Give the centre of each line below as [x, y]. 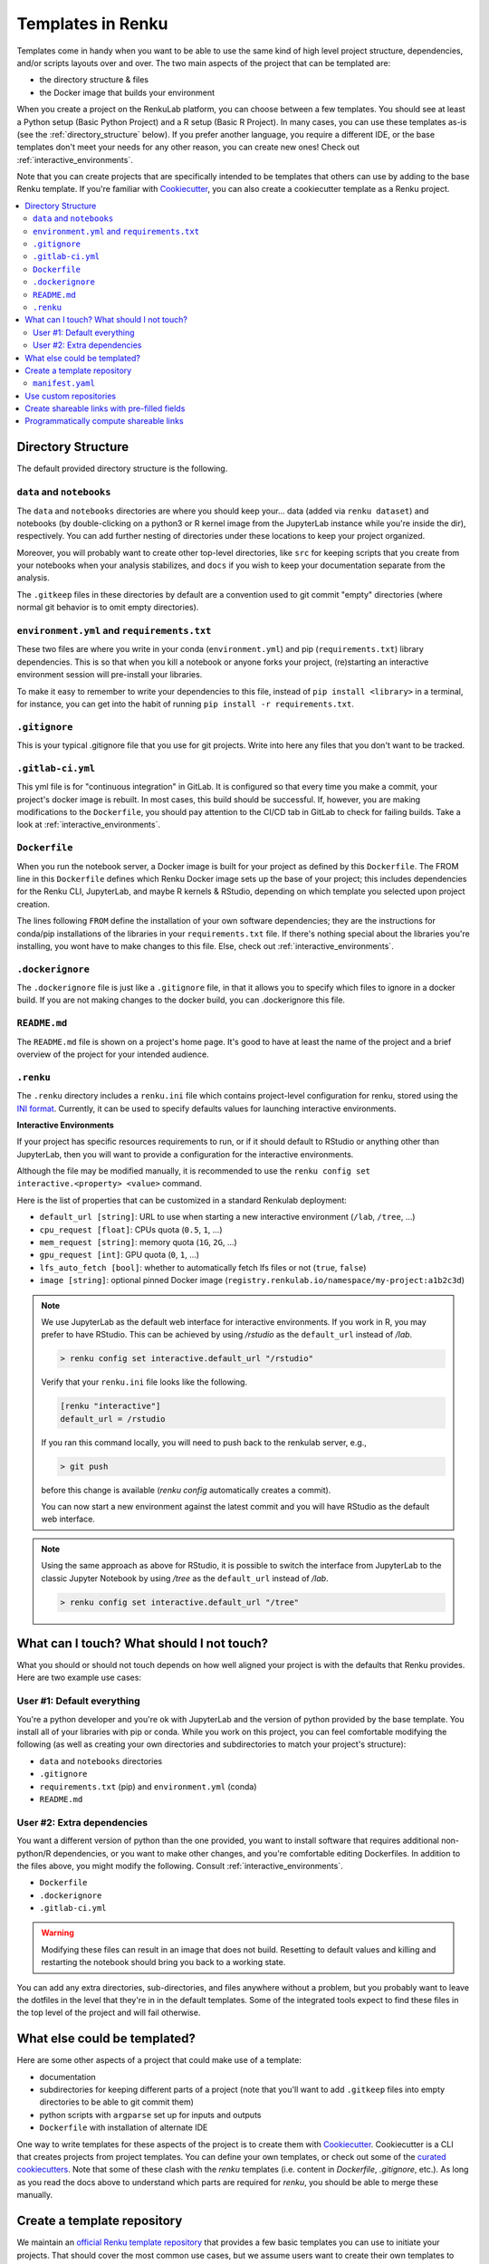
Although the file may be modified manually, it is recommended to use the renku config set [194, 1171]
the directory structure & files [94, 80]
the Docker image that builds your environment [127, 92]
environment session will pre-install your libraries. [110, 675]
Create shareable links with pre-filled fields [105, 408]
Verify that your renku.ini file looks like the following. [144, 1382]
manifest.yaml [64, 384]
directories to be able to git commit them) [117, 2102]
